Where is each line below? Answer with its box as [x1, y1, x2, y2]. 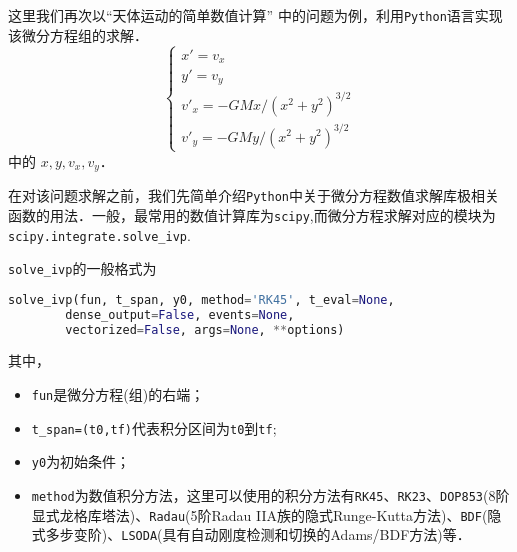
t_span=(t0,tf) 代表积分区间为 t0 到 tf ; [31, 417, 277, 438]
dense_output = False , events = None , [65, 307, 295, 322]
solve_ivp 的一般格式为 [8, 258, 157, 279]
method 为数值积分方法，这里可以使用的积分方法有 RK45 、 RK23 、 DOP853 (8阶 [31, 485, 510, 506]
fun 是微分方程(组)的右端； [31, 384, 205, 405]
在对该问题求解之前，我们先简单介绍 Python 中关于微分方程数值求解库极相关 [8, 185, 499, 206]
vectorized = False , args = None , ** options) [65, 322, 345, 337]
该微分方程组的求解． [8, 24, 148, 45]
